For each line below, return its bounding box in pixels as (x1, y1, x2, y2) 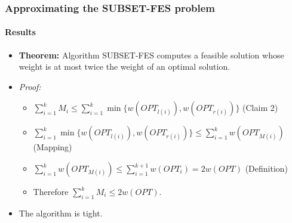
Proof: (19, 80, 41, 92)
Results (5, 26, 36, 38)
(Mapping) (33, 141, 72, 153)
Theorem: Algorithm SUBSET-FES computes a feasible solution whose (19, 48, 284, 61)
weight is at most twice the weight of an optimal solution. (19, 60, 230, 73)
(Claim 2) (242, 101, 278, 114)
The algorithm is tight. (19, 206, 103, 219)
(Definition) (245, 162, 288, 175)
